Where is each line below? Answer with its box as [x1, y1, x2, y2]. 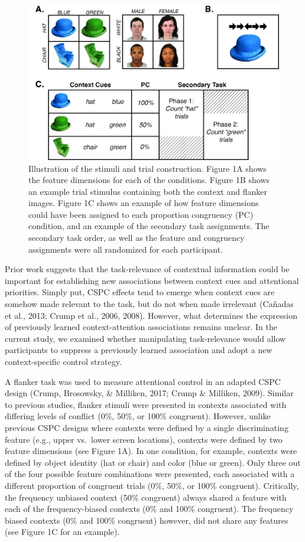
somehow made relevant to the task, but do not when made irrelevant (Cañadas [5, 298, 294, 310]
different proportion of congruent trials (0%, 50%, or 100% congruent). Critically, [5, 479, 299, 491]
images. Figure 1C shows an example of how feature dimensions [28, 197, 259, 209]
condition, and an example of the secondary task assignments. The [28, 220, 270, 232]
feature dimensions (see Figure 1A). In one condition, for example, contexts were [5, 445, 297, 457]
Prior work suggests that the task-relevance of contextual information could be [5, 263, 290, 275]
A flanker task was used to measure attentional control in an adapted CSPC [5, 375, 281, 387]
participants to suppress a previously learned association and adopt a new [5, 344, 272, 356]
